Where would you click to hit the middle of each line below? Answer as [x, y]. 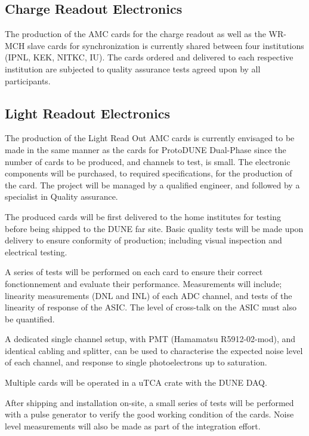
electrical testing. [36, 251]
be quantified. [30, 318]
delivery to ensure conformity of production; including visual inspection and [143, 240]
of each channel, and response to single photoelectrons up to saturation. [136, 362]
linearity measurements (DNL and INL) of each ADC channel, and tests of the [149, 295]
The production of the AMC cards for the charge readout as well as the [135, 34]
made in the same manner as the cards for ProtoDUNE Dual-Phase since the [146, 149]
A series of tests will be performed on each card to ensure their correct [134, 272]
